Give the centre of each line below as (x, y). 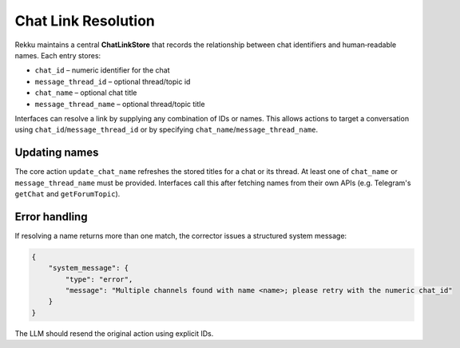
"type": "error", (99, 279)
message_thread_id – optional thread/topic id (113, 81)
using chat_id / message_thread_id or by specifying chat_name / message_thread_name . (167, 130)
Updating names (57, 153)
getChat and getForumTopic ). (67, 194)
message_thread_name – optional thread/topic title (120, 104)
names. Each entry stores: (58, 55)
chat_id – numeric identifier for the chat (102, 70)
